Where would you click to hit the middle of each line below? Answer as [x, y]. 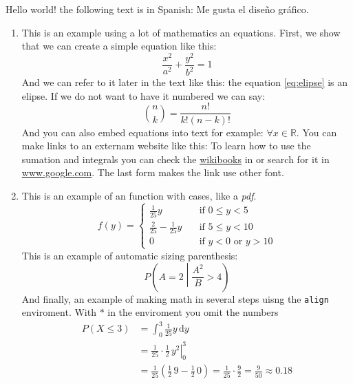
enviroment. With [59, 312]
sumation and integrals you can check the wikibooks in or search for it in [175, 159]
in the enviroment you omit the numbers [193, 312]
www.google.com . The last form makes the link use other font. [153, 172]
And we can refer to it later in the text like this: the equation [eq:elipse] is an [185, 82]
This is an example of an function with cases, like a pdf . [139, 195]
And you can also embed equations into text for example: [142, 132]
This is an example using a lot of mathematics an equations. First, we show [181, 32]
